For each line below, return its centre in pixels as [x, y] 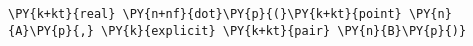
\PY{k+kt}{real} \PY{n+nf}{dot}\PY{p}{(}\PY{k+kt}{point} [205, 14]
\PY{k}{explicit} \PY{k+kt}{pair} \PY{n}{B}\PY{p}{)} [284, 30]
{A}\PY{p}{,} [51, 30]
